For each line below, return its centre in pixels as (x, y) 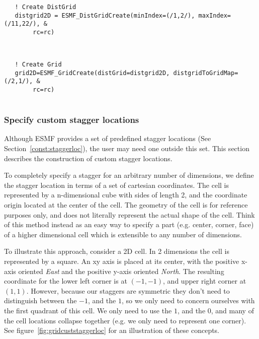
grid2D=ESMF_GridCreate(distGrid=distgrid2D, (92, 73)
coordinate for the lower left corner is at (66, 281)
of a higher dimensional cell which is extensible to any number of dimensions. (123, 234)
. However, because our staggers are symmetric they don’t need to (128, 290)
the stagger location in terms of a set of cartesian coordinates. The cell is (117, 185)
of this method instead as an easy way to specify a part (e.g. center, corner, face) (129, 224)
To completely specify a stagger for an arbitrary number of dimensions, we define (129, 175)
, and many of (232, 310)
